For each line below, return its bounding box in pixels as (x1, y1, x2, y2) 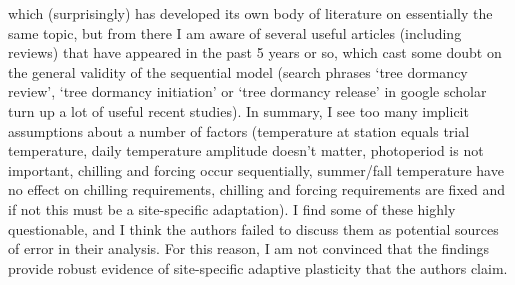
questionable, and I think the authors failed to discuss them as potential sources (8, 218, 499, 239)
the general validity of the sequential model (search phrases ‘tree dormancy (8, 61, 468, 82)
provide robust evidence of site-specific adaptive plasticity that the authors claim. (8, 257, 508, 278)
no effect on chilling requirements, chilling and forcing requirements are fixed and (8, 179, 506, 200)
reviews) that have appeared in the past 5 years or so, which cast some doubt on (8, 42, 502, 63)
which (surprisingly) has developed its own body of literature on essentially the (8, 3, 493, 23)
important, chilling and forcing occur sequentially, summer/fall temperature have (8, 159, 504, 180)
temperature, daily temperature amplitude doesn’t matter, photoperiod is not (8, 140, 484, 161)
